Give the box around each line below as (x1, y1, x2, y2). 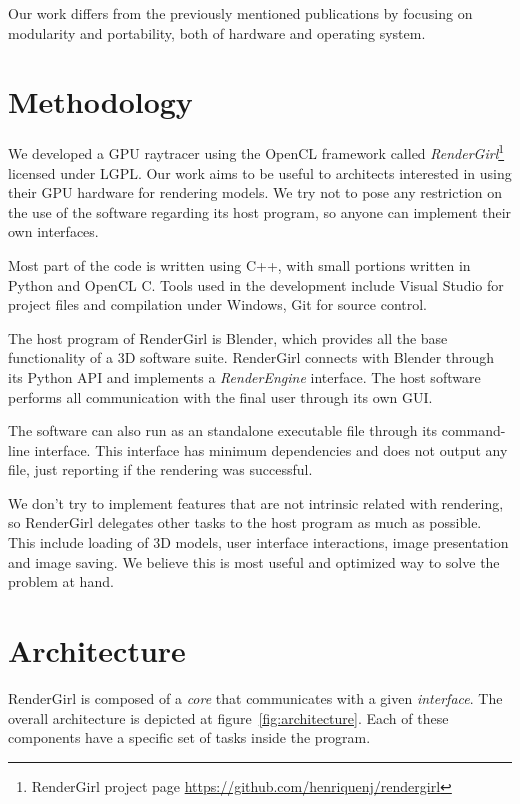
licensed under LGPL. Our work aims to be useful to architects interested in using (8, 162, 512, 183)
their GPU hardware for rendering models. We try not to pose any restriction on (8, 182, 503, 203)
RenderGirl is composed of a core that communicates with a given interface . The (8, 687, 503, 708)
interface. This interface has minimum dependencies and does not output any (34, 439, 508, 460)
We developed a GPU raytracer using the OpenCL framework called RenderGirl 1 (8, 140, 505, 163)
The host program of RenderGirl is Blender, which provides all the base (8, 327, 448, 348)
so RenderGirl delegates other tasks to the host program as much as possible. (8, 512, 482, 533)
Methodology (8, 81, 193, 122)
